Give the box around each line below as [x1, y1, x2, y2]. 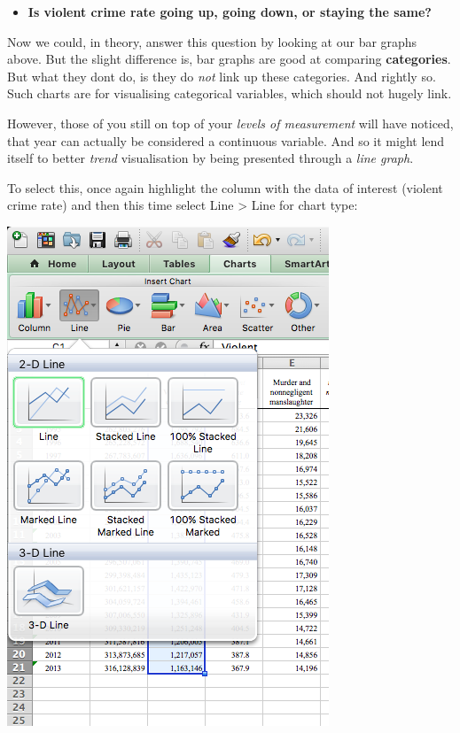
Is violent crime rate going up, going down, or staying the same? [27, 3, 432, 20]
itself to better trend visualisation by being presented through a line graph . [7, 149, 414, 167]
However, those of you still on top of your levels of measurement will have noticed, [7, 113, 454, 132]
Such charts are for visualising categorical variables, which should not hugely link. [7, 84, 452, 103]
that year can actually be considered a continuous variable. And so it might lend [7, 131, 445, 150]
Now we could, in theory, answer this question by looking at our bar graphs [7, 32, 417, 50]
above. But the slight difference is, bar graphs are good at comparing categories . [7, 50, 451, 68]
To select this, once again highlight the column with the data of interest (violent [7, 178, 443, 197]
